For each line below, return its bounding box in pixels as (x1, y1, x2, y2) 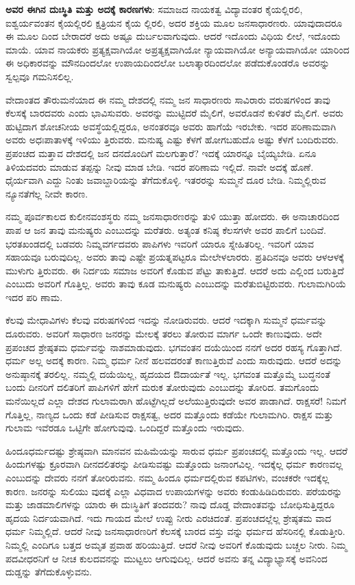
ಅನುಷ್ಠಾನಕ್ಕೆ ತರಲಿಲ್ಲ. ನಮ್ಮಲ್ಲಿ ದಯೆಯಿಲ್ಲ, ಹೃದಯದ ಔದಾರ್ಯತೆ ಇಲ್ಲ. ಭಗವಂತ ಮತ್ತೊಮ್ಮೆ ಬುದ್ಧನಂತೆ (5, 366, 330, 381)
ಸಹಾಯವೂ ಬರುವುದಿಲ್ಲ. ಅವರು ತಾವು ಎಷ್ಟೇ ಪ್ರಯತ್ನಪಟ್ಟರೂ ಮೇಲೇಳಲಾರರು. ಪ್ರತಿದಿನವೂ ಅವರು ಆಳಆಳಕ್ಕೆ (5, 250, 344, 264)
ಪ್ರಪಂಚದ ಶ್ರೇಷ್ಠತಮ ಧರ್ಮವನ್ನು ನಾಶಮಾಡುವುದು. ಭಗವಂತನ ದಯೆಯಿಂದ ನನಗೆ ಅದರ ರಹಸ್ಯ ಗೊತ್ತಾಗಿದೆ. (5, 339, 343, 354)
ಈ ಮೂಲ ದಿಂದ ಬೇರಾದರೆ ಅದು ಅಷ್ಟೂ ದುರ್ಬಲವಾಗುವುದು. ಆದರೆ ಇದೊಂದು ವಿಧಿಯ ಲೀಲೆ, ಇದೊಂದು (5, 29, 341, 43)
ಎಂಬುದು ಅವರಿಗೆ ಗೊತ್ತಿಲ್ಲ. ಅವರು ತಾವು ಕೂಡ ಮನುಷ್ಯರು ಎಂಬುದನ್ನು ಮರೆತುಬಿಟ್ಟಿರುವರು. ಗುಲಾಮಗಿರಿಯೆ (5, 276, 347, 291)
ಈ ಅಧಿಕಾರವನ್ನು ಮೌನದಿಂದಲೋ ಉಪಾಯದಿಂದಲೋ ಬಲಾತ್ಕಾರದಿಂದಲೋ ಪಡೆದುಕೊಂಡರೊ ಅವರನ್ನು (5, 56, 330, 70)
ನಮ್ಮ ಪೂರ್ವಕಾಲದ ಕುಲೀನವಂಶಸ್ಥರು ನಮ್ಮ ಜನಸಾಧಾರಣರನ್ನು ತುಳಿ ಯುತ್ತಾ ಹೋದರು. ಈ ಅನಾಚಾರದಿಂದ (5, 209, 339, 224)
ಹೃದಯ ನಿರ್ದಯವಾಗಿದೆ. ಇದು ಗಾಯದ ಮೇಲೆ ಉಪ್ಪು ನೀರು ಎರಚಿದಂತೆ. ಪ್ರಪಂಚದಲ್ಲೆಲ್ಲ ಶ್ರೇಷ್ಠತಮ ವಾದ (5, 510, 332, 525)
